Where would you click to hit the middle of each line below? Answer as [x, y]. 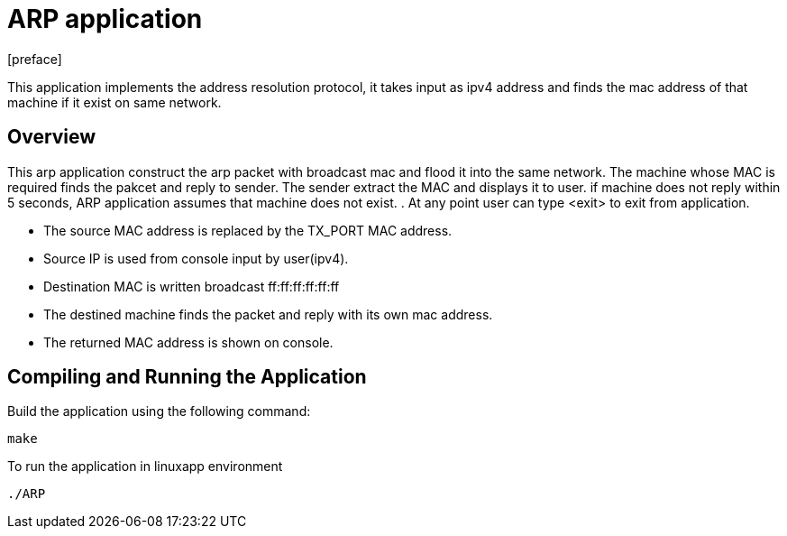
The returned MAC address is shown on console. [188, 342]
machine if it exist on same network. [114, 102]
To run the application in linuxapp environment [145, 467]
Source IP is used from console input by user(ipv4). [196, 258]
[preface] [35, 59]
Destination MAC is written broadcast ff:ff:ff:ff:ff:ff [192, 286]
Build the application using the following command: [159, 411]
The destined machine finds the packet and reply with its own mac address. [268, 314]
